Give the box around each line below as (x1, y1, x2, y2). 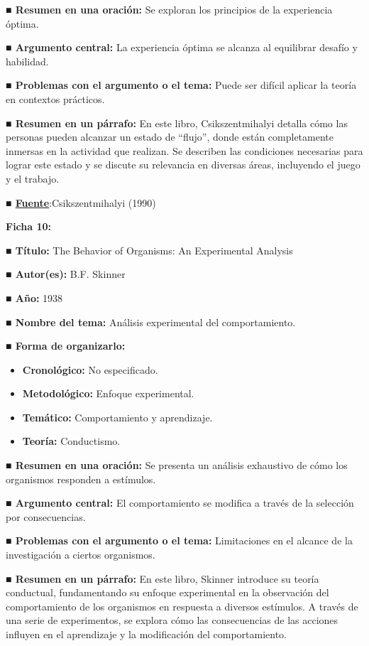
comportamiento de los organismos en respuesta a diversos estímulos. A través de (6, 598, 358, 613)
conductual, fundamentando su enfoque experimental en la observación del (6, 585, 329, 600)
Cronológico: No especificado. (22, 362, 158, 377)
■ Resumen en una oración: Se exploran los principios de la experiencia (6, 2, 333, 16)
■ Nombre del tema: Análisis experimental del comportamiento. (6, 314, 296, 329)
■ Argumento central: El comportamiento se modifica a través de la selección (6, 495, 354, 510)
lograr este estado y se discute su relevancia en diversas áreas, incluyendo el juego (6, 157, 360, 172)
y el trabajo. (6, 171, 60, 185)
